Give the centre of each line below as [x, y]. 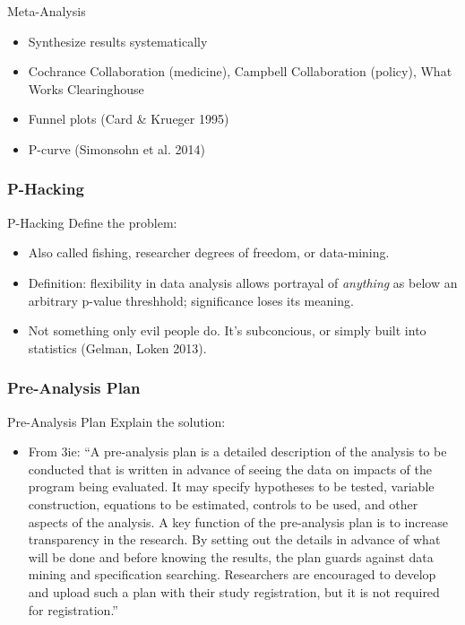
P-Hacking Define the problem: [92, 222]
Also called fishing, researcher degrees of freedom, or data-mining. [209, 252]
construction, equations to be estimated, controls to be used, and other [223, 503]
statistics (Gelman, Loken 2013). [117, 347]
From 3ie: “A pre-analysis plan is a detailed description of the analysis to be [237, 451]
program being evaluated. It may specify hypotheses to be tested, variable [231, 486]
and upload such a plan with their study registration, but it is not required [234, 591]
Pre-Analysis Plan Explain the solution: [116, 421]
